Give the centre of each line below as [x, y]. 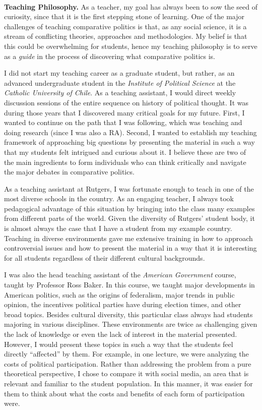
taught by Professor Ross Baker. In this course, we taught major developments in [129, 285]
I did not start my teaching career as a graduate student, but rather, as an [119, 73]
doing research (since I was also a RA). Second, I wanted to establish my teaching [130, 132]
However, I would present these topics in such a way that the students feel [119, 344]
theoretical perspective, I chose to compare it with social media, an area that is [126, 373]
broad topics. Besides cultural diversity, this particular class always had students [128, 314]
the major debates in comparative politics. [69, 172]
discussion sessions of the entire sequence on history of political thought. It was [126, 102]
